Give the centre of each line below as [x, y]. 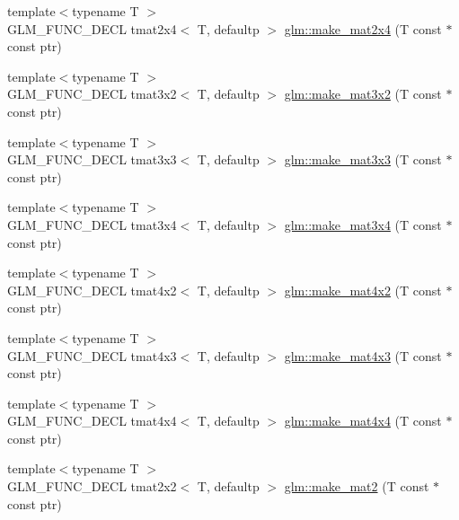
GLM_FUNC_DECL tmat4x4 [92, 421]
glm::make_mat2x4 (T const [363, 28]
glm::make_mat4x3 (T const [363, 355]
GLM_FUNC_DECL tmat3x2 [92, 94]
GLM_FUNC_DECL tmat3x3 [92, 159]
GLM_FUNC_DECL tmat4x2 [92, 290]
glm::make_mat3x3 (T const [363, 159]
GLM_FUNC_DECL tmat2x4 [92, 28]
